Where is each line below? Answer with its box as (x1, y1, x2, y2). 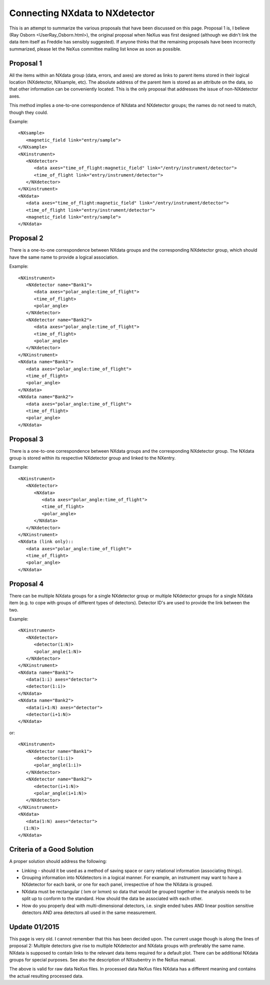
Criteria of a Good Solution (9, 845, 94, 854)
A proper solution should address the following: (9, 858, 107, 864)
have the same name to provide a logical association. (9, 254, 118, 260)
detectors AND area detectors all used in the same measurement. (21, 909, 157, 915)
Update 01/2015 (9, 922, 59, 931)
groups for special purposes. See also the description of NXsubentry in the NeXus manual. (9, 957, 196, 962)
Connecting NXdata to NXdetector (9, 8, 155, 19)
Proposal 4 (9, 579, 44, 588)
